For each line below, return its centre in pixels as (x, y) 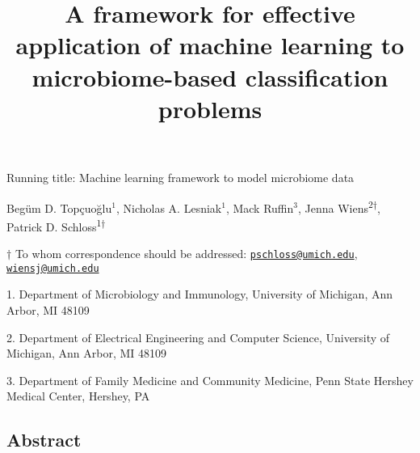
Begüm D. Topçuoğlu (59, 207)
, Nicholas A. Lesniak (169, 207)
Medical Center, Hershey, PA (78, 396)
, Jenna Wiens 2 (336, 206)
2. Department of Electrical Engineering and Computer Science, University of (198, 337)
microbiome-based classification (210, 76)
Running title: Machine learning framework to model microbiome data (181, 177)
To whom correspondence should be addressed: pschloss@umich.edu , (186, 254)
